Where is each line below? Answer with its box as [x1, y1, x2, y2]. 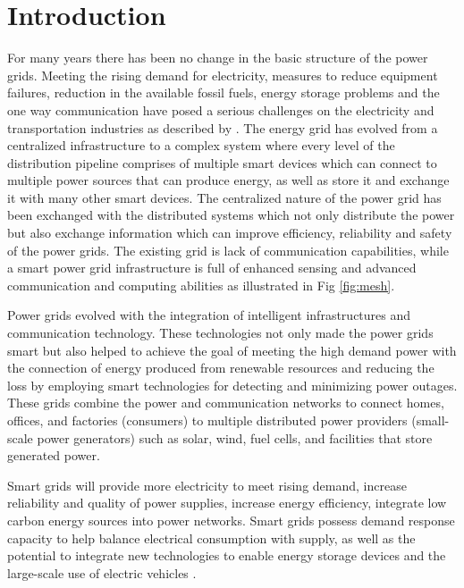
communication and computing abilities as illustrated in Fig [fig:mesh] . [7, 275, 395, 294]
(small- [411, 411, 450, 429]
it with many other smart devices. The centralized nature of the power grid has [7, 188, 442, 206]
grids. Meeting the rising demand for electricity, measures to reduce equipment [7, 65, 438, 84]
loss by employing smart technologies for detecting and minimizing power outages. [7, 375, 458, 394]
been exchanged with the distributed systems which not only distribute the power [7, 206, 455, 224]
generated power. [7, 446, 100, 465]
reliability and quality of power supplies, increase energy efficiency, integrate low [7, 493, 447, 512]
